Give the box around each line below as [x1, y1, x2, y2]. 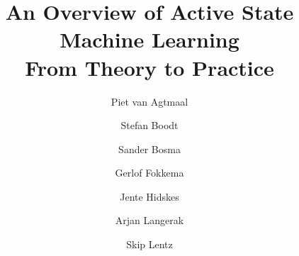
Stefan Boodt [120, 118, 179, 133]
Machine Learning [60, 25, 239, 54]
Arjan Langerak [115, 213, 184, 228]
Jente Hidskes [120, 189, 179, 204]
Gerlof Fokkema [115, 165, 184, 180]
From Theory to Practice [25, 52, 274, 82]
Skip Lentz [126, 237, 173, 252]
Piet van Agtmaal [111, 94, 188, 108]
